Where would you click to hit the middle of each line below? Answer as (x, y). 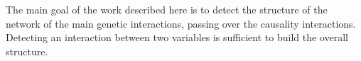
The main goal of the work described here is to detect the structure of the (167, 9)
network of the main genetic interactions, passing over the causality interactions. (181, 23)
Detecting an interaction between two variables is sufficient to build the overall (177, 37)
